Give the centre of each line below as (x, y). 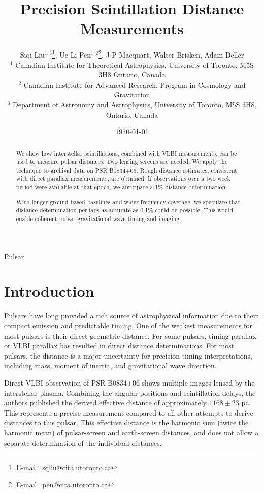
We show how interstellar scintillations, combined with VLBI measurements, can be (126, 153)
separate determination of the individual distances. (83, 442)
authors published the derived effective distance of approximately (105, 403)
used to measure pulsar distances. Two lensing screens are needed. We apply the (122, 162)
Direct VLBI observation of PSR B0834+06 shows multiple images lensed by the (129, 382)
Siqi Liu (32, 54)
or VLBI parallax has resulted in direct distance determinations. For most (119, 346)
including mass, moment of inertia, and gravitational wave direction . (110, 365)
